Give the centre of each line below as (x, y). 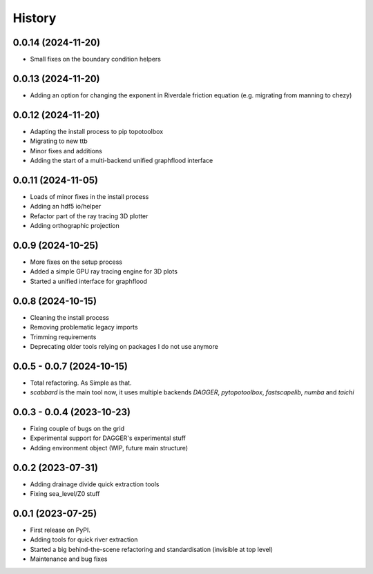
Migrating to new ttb (59, 141)
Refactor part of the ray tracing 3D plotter (89, 216)
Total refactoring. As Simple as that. (81, 383)
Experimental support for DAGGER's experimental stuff (108, 438)
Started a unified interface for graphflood (89, 281)
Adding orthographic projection (75, 226)
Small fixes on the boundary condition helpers (96, 59)
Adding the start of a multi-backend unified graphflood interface (122, 161)
